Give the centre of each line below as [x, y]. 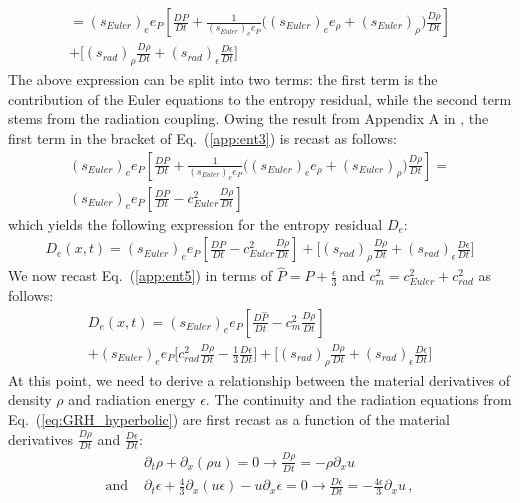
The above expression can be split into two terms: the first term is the [223, 79]
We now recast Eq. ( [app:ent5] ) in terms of [140, 275]
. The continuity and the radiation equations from [358, 399]
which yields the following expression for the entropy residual [195, 223]
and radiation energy [132, 399]
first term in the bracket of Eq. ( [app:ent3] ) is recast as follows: [202, 137]
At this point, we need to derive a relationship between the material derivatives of [259, 379]
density [30, 399]
